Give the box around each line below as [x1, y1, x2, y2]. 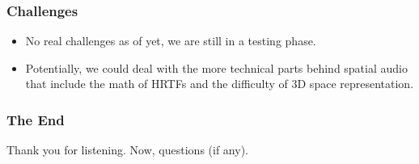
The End [6, 109, 65, 129]
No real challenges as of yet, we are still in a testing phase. [25, 32, 316, 49]
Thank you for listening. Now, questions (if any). [6, 141, 248, 158]
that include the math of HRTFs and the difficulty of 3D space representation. [25, 75, 414, 92]
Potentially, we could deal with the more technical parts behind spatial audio [25, 59, 408, 76]
